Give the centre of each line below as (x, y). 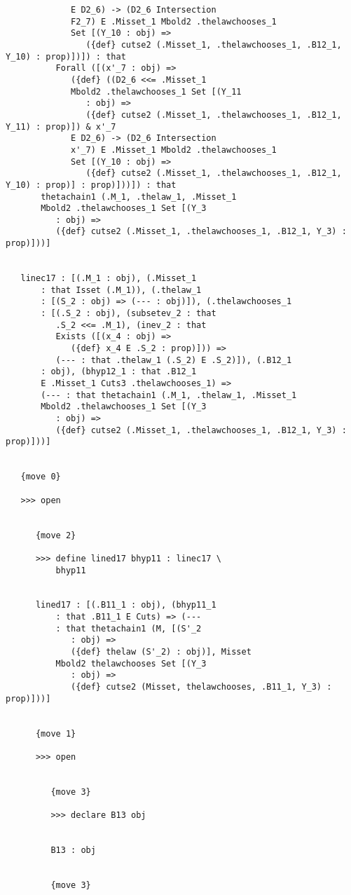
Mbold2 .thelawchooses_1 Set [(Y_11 (156, 91)
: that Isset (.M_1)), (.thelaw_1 (121, 290)
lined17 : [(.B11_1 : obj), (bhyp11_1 (126, 605)
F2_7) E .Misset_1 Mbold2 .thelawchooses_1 (174, 21)
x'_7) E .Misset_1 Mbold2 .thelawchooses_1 (174, 150)
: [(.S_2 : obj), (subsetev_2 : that (129, 314)
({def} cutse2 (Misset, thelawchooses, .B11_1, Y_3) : (201, 687)
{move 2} (56, 535)
